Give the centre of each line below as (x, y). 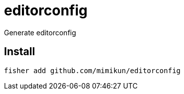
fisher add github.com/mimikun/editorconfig (92, 70)
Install (20, 52)
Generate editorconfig (40, 32)
